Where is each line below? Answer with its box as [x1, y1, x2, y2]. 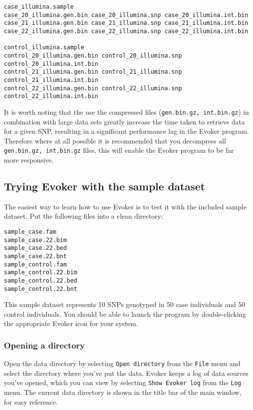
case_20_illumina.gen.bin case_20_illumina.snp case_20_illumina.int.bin [4, 11, 249, 19]
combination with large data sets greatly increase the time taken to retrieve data [4, 116, 245, 126]
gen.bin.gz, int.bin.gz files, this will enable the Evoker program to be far [4, 145, 234, 155]
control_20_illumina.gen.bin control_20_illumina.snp [4, 52, 182, 59]
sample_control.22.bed [4, 277, 78, 284]
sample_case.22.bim [4, 236, 67, 244]
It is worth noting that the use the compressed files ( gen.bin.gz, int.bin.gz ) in [4, 106, 249, 117]
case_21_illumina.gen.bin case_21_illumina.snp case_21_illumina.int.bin [4, 20, 249, 27]
